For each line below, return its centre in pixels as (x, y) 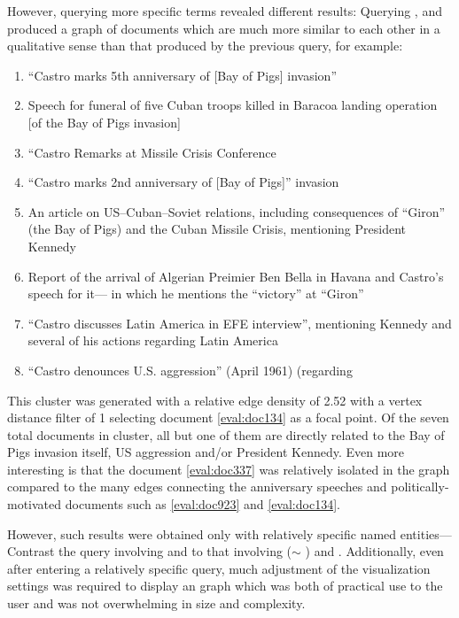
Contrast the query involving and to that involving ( (150, 551)
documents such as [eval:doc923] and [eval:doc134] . (202, 504)
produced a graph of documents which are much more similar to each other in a (224, 28)
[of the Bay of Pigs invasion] (104, 122)
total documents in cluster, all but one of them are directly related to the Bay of (226, 434)
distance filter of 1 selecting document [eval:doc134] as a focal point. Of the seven (228, 417)
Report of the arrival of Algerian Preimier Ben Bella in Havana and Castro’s (236, 276)
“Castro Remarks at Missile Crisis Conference (152, 152)
